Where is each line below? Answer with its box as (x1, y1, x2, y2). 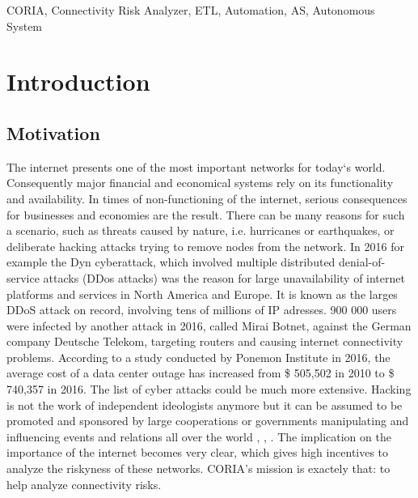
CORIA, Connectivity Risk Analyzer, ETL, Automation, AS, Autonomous (6, 2, 375, 18)
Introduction (6, 65, 150, 98)
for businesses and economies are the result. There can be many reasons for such (6, 206, 405, 223)
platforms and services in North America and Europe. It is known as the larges (6, 285, 398, 302)
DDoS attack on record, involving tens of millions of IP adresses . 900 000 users (6, 301, 397, 318)
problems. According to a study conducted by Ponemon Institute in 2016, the (6, 348, 391, 365)
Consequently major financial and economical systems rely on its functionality (6, 174, 394, 191)
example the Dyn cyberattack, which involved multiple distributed (6, 253, 336, 270)
